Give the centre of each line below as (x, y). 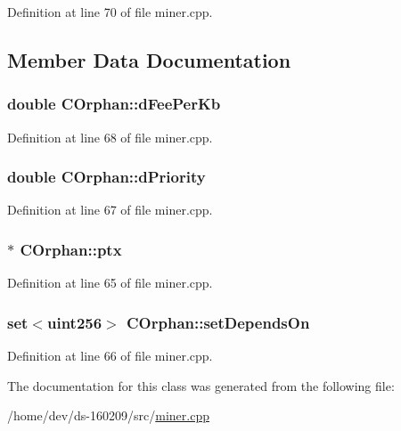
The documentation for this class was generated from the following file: (201, 385)
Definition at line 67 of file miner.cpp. (110, 210)
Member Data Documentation (149, 59)
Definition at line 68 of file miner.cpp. (110, 137)
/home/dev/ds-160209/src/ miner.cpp (108, 415)
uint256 (74, 322)
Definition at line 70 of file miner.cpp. (110, 12)
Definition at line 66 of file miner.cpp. (110, 356)
